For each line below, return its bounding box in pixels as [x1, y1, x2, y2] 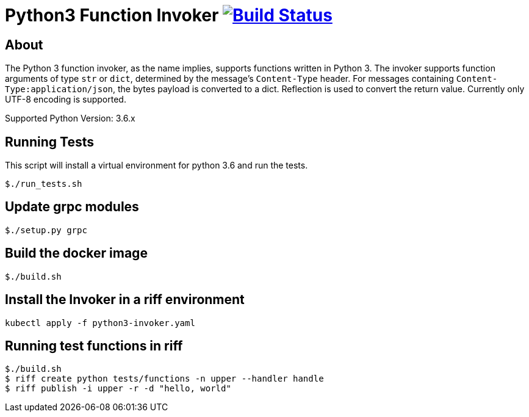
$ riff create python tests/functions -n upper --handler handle [5, 374, 324, 384]
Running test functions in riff [5, 338, 183, 354]
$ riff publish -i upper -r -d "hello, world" [5, 383, 231, 394]
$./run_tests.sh [5, 179, 82, 189]
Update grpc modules [5, 199, 139, 215]
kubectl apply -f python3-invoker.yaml [5, 317, 195, 328]
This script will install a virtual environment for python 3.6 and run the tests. [5, 160, 308, 171]
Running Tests [5, 134, 94, 150]
